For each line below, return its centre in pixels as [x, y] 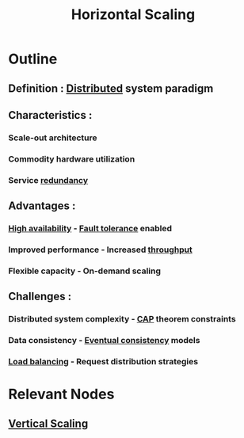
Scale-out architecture [53, 138]
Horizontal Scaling [133, 15]
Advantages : [42, 206]
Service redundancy [48, 180]
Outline [33, 59]
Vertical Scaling [48, 423]
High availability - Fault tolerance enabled [90, 229]
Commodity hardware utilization [72, 158]
